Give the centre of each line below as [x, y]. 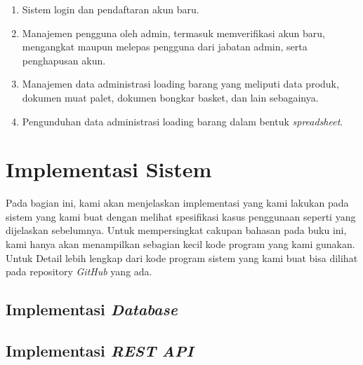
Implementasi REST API [100, 351]
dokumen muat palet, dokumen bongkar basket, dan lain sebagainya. [170, 97]
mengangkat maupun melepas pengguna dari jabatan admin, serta [165, 47]
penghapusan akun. [64, 60]
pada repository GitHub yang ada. [79, 271]
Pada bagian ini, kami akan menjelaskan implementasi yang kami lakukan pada [177, 203]
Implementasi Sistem [109, 169]
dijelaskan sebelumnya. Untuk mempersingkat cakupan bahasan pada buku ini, [176, 230]
